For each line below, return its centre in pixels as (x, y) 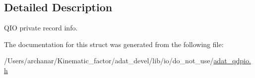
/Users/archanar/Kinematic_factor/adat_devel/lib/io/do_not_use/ (109, 61)
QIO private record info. (41, 28)
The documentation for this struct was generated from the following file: (114, 44)
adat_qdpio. (232, 61)
